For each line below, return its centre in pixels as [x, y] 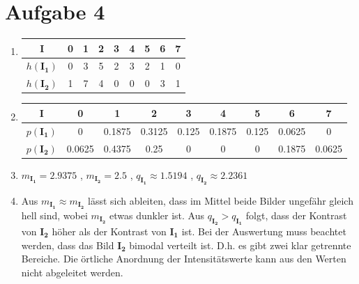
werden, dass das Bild [68, 245]
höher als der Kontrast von [109, 231]
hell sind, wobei [54, 215]
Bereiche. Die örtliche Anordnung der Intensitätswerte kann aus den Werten [184, 259]
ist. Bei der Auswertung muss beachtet [264, 231]
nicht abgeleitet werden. [72, 272]
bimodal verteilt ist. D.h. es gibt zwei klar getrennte [240, 245]
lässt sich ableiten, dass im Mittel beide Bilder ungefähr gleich [220, 200]
